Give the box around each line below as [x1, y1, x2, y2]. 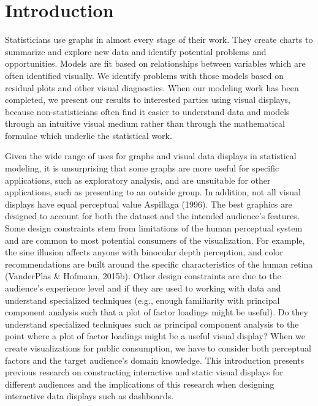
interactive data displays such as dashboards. [5, 389, 174, 402]
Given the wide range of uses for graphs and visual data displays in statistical [5, 149, 297, 162]
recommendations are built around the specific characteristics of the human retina [5, 257, 313, 270]
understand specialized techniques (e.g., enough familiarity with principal [5, 293, 280, 306]
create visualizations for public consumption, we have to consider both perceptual [5, 341, 311, 354]
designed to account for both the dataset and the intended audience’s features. [5, 209, 300, 222]
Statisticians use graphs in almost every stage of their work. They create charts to [5, 33, 313, 46]
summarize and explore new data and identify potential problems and [5, 45, 267, 58]
